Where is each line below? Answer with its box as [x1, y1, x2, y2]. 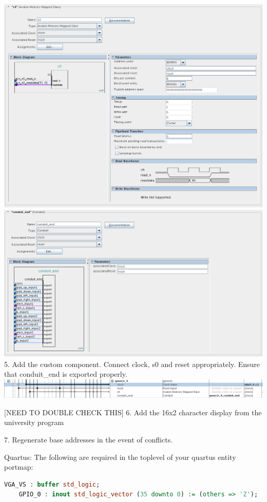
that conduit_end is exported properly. [4, 369, 127, 379]
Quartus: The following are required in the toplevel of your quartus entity [4, 451, 236, 462]
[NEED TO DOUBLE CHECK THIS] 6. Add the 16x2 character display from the [4, 407, 262, 417]
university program [4, 417, 64, 428]
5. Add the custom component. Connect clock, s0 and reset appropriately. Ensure [4, 358, 260, 369]
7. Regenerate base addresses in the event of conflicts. [4, 434, 173, 445]
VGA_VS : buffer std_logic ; [4, 480, 100, 488]
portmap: [4, 461, 33, 472]
